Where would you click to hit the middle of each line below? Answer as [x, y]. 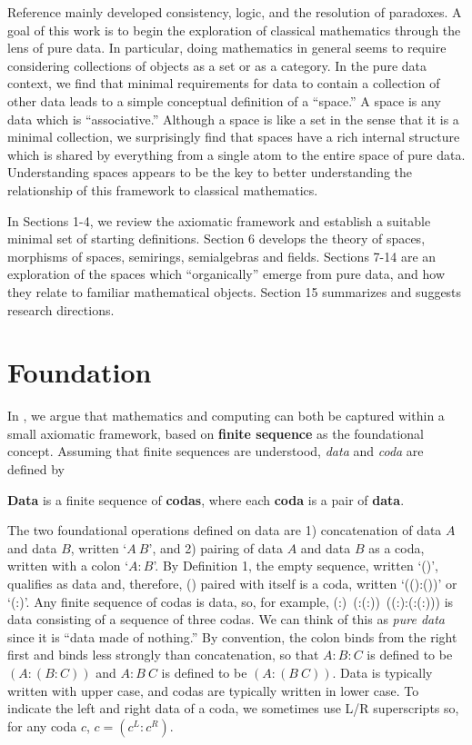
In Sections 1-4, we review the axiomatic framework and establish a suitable [219, 220]
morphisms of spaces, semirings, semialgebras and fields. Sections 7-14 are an [222, 256]
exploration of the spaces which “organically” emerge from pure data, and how [226, 274]
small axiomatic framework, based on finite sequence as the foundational [216, 433]
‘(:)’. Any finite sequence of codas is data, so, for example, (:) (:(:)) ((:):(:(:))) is [231, 601]
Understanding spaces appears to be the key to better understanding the [210, 172]
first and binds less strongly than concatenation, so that [163, 655]
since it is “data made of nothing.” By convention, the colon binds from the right [232, 636]
